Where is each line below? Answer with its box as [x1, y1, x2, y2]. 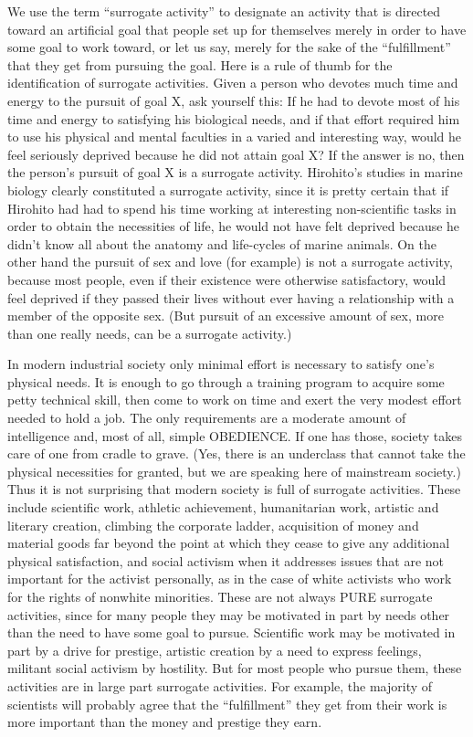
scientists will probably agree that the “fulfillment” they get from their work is [7, 694, 447, 713]
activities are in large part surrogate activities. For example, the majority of [7, 676, 433, 695]
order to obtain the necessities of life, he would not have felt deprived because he [7, 216, 460, 236]
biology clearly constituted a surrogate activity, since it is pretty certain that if [7, 180, 449, 199]
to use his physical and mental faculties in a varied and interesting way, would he [7, 127, 462, 146]
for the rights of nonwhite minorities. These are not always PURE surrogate [7, 587, 433, 605]
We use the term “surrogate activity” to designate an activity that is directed [7, 2, 441, 20]
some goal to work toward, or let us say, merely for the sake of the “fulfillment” [7, 37, 451, 57]
